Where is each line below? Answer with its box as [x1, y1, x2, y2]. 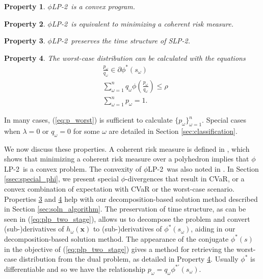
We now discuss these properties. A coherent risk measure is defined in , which [4, 143, 250, 154]
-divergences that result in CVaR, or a [125, 173, 245, 184]
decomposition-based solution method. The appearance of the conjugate [4, 233, 229, 244]
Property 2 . [4, 18, 45, 29]
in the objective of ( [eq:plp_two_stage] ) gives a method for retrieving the [4, 243, 234, 254]
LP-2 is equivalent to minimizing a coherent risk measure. [51, 18, 234, 29]
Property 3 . [4, 35, 45, 46]
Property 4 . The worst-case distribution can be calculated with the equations [4, 52, 246, 63]
